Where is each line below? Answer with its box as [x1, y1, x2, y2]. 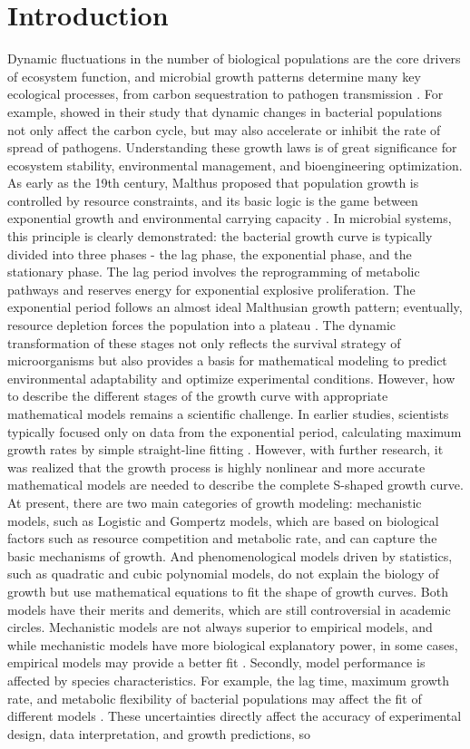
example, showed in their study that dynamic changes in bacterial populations [7, 102, 443, 121]
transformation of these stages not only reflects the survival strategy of [7, 333, 401, 352]
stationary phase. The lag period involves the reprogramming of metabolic [7, 262, 420, 281]
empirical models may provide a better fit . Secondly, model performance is [7, 653, 426, 672]
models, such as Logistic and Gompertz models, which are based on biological [7, 511, 439, 530]
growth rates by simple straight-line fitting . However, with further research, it [7, 440, 444, 459]
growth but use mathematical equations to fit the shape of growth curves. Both [7, 581, 448, 600]
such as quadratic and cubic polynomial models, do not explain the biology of [7, 564, 439, 583]
